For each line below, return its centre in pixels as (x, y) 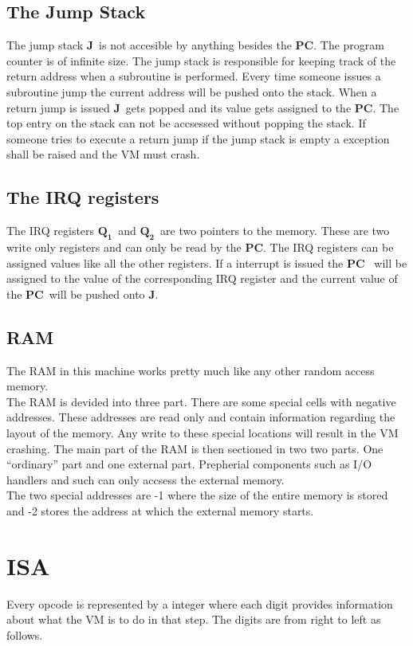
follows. (25, 634)
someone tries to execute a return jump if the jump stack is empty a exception (198, 138)
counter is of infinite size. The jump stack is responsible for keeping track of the (201, 60)
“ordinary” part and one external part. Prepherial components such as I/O (189, 464)
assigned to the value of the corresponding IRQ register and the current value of (202, 278)
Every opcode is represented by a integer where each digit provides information (200, 603)
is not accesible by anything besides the (195, 45)
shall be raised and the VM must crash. (103, 154)
